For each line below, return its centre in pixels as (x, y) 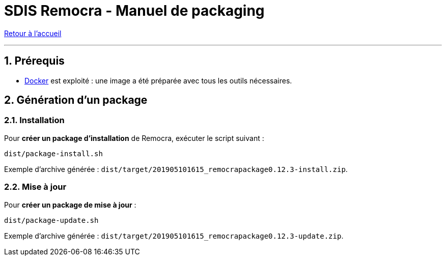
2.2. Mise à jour (35, 187)
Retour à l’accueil (33, 33)
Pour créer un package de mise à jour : (70, 205)
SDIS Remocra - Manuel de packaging (134, 11)
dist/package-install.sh (53, 153)
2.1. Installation (34, 120)
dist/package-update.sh (51, 220)
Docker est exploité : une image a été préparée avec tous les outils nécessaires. (158, 80)
